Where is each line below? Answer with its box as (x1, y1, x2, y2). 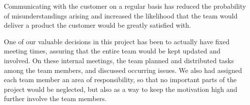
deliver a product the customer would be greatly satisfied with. (4, 20, 191, 30)
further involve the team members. (4, 93, 107, 104)
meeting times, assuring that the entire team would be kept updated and (4, 46, 220, 56)
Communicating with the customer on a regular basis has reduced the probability (4, 1, 246, 11)
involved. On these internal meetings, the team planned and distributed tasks (4, 55, 234, 65)
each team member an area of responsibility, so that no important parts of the (4, 74, 237, 85)
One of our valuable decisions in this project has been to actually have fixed (4, 36, 230, 46)
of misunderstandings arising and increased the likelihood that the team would (4, 10, 238, 20)
